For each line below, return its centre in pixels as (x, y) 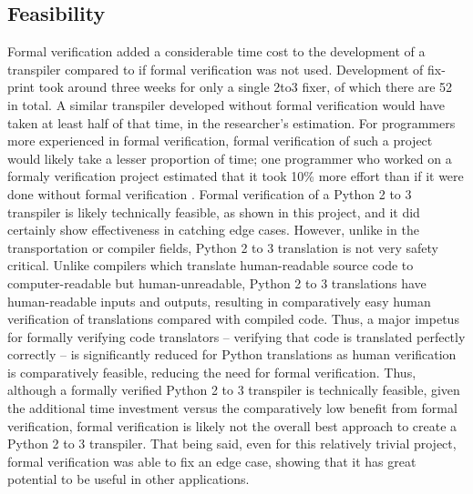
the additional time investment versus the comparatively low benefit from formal (232, 408)
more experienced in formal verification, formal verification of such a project (220, 141)
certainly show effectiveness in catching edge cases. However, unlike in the (213, 230)
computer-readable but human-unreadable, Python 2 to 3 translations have (217, 282)
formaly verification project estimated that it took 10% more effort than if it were (236, 176)
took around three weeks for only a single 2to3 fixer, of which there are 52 (246, 87)
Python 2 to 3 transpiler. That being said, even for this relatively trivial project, (232, 444)
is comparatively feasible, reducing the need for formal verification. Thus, (212, 372)
